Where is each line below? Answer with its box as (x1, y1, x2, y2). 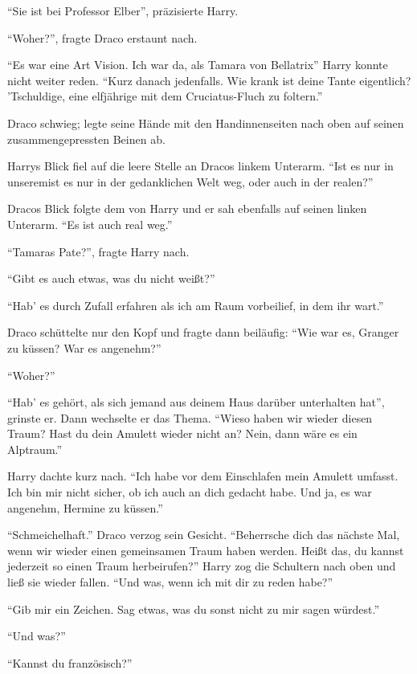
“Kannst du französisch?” (7, 654, 133, 671)
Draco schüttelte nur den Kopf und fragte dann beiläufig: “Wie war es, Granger (7, 324, 399, 341)
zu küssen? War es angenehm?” (7, 339, 161, 356)
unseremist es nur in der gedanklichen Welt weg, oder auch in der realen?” (7, 173, 374, 190)
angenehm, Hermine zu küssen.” (7, 499, 163, 516)
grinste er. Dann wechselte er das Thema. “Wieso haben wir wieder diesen (7, 409, 373, 426)
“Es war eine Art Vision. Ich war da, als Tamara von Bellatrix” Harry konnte (7, 56, 388, 73)
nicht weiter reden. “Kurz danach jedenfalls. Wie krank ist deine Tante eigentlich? (7, 71, 411, 88)
